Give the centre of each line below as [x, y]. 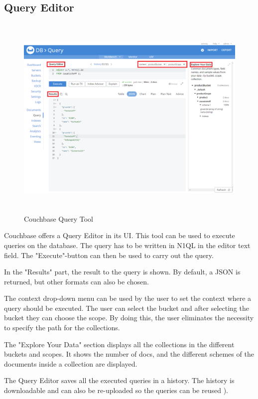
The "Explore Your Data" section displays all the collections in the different [119, 344]
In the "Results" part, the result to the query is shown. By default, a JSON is [122, 272]
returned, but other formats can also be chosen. [76, 281]
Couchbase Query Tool [59, 218]
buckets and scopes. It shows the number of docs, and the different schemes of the [129, 354]
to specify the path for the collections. [62, 328]
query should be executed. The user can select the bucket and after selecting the [127, 308]
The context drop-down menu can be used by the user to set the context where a [128, 298]
